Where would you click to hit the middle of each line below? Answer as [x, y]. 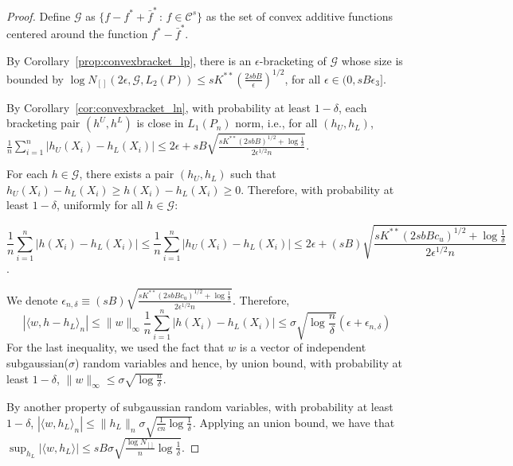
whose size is [372, 60]
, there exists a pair [127, 174]
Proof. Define [39, 16]
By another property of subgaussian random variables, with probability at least [200, 407]
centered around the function [77, 34]
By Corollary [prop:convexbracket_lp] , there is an [129, 60]
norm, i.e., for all [276, 123]
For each [27, 174]
